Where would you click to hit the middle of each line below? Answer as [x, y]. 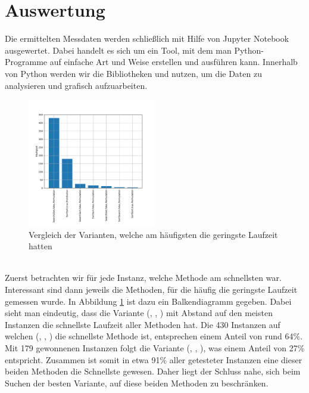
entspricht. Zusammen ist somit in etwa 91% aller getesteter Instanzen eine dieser [154, 359]
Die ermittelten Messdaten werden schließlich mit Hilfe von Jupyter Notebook [147, 38]
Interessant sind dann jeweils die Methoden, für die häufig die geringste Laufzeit [151, 290]
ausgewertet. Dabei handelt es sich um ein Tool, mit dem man [118, 50]
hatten [40, 246]
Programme [26, 62]
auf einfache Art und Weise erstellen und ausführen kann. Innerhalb [174, 62]
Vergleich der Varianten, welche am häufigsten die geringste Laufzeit [153, 234]
